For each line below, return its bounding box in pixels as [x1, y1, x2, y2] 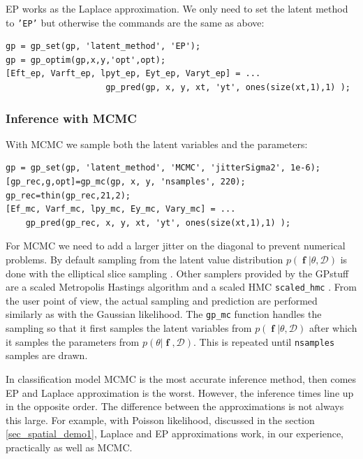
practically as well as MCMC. [6, 439, 133, 454]
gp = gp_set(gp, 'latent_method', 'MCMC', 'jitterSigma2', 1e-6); [6, 163, 321, 173]
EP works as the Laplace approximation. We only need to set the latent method [6, 1, 348, 15]
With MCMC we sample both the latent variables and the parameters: [6, 136, 308, 151]
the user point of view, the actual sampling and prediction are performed [6, 293, 318, 307]
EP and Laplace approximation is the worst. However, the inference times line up [6, 385, 354, 400]
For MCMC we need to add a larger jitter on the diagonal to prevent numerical [6, 238, 346, 253]
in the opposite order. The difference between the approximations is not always [6, 399, 344, 414]
